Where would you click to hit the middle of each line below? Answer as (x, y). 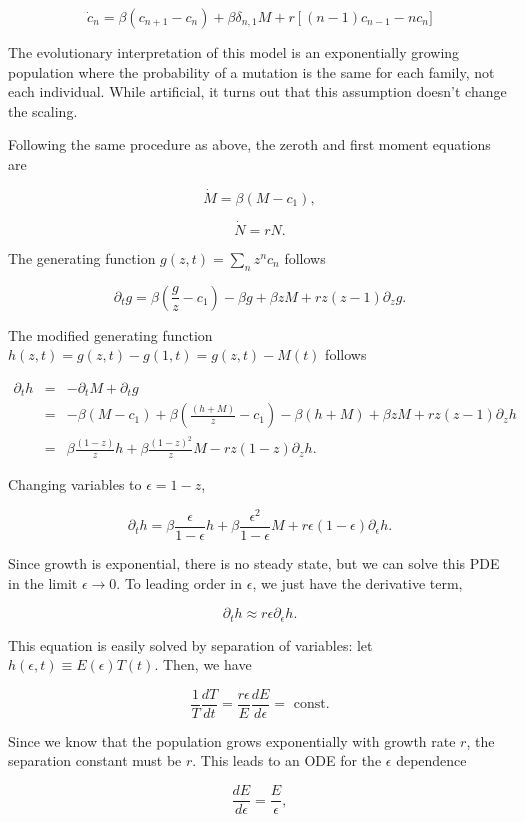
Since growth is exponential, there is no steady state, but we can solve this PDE (254, 562)
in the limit (43, 582)
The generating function (82, 258)
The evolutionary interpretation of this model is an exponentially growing (234, 52)
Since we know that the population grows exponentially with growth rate (232, 740)
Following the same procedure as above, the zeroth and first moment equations (249, 144)
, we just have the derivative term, (357, 582)
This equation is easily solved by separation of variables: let (190, 644)
